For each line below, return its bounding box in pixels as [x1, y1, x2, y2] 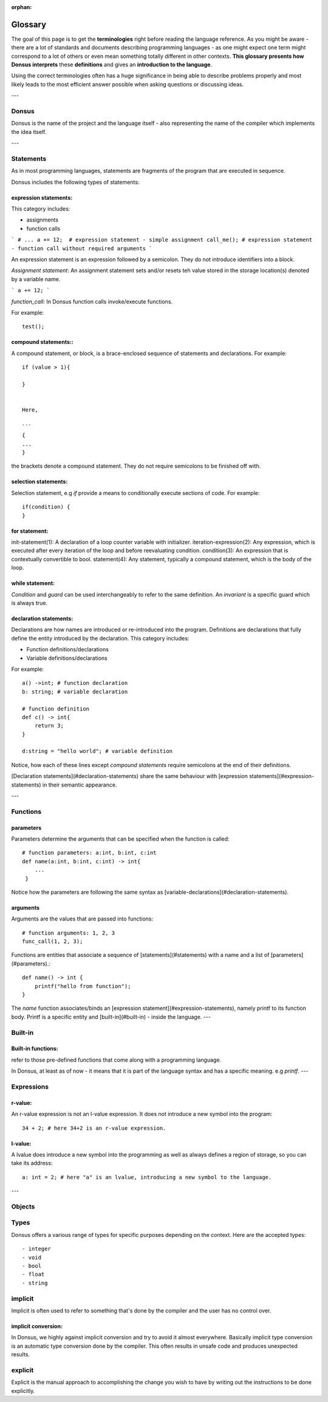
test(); [22, 323, 45, 330]
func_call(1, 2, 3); [22, 938, 83, 945]
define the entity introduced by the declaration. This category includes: [11, 634, 190, 642]
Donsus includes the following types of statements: [11, 178, 140, 186]
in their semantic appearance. [43, 781, 117, 788]
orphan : [11, 4, 32, 10]
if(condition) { [22, 503, 70, 511]
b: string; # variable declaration [22, 688, 128, 695]
